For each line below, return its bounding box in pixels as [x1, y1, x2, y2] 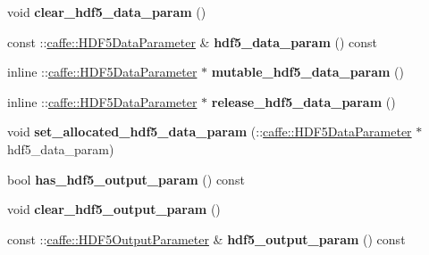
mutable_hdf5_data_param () [211, 62, 404, 81]
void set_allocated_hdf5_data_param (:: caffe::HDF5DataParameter [7, 122, 412, 141]
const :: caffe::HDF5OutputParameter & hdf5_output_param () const [7, 229, 406, 248]
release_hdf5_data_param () [211, 92, 396, 111]
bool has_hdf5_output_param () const [7, 169, 245, 188]
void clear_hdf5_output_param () [7, 200, 221, 218]
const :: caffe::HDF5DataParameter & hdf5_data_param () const [7, 32, 378, 51]
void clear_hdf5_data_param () [7, 3, 206, 21]
